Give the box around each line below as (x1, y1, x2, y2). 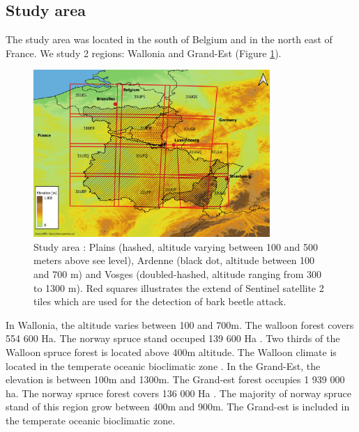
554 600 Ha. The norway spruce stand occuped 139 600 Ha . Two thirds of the (6, 331, 340, 346)
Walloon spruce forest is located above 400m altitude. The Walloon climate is (6, 344, 337, 359)
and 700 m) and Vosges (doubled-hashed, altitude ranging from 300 (33, 266, 321, 281)
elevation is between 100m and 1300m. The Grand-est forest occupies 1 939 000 (6, 372, 345, 387)
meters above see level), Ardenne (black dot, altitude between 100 (33, 253, 315, 268)
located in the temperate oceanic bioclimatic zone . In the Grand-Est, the (6, 358, 321, 373)
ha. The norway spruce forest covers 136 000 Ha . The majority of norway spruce (6, 385, 351, 400)
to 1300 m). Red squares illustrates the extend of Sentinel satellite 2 (33, 280, 324, 295)
